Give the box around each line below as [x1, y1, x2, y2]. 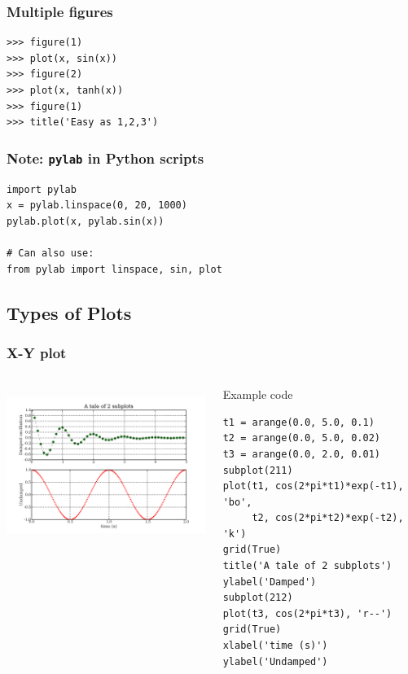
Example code [222, 386, 293, 403]
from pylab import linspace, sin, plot [7, 263, 222, 275]
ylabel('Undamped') [222, 655, 328, 667]
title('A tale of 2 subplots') [222, 560, 393, 572]
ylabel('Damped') [222, 576, 317, 588]
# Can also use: [7, 247, 94, 259]
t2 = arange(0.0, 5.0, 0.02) [222, 432, 380, 444]
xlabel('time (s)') [222, 640, 328, 652]
